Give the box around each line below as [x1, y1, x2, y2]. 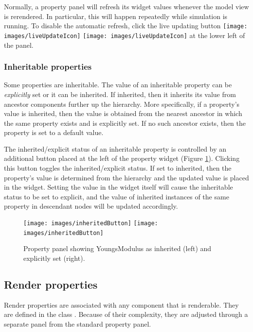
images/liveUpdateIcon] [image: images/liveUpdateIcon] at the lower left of [4, 30, 245, 40]
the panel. [4, 39, 34, 50]
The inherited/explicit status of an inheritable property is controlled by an [4, 143, 227, 154]
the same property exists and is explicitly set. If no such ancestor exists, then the [4, 117, 246, 128]
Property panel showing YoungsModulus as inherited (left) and [23, 243, 212, 254]
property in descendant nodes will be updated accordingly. [4, 201, 178, 211]
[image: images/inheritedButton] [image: [23, 220, 158, 227]
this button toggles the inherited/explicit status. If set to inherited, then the [4, 163, 232, 173]
